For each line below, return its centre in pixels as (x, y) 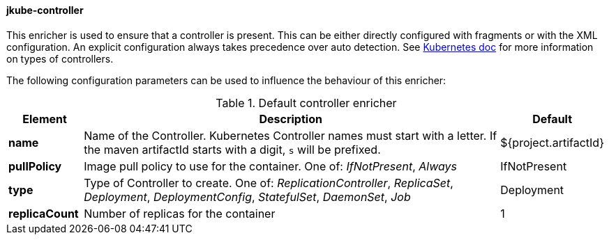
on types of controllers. (60, 58)
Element (45, 119)
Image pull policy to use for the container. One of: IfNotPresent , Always (271, 166)
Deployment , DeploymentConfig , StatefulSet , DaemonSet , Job (247, 197)
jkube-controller (45, 10)
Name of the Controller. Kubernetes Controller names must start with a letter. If (291, 135)
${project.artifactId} (552, 142)
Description (291, 119)
